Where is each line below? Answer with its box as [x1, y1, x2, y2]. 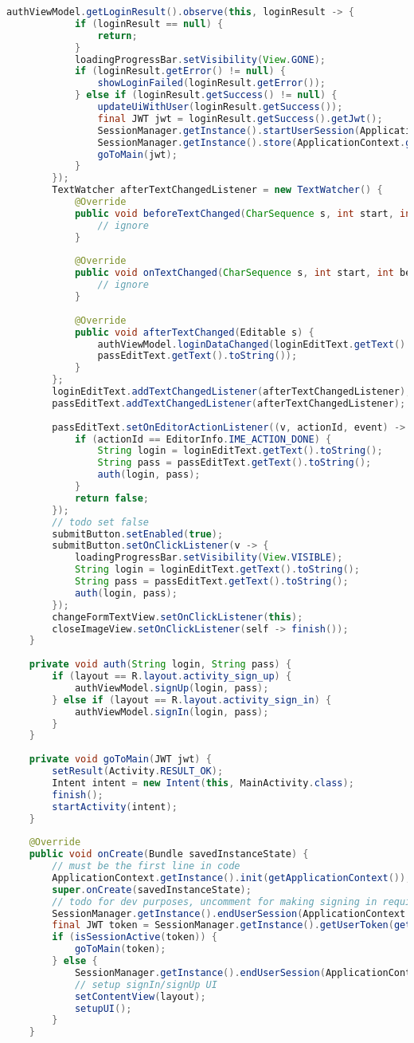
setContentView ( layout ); [74, 990, 206, 1002]
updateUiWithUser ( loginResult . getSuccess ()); [97, 101, 343, 112]
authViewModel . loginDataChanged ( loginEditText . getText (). [97, 338, 412, 350]
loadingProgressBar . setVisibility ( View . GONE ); [74, 53, 326, 65]
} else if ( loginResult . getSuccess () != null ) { [74, 89, 338, 101]
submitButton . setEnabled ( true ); [52, 528, 224, 540]
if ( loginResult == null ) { [74, 18, 224, 30]
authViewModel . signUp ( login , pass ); [74, 682, 269, 694]
